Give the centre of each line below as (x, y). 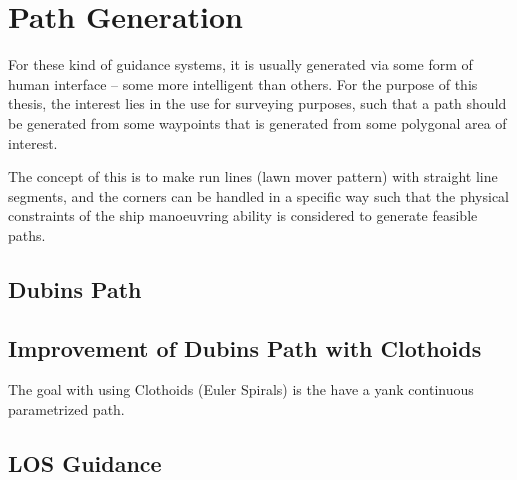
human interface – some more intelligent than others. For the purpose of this (243, 83)
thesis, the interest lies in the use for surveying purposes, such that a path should (257, 103)
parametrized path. (66, 409)
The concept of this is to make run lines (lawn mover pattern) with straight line (253, 176)
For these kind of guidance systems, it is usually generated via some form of (240, 64)
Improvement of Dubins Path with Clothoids (245, 347)
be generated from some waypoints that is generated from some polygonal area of (257, 122)
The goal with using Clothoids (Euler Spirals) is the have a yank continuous (241, 389)
